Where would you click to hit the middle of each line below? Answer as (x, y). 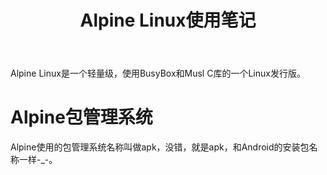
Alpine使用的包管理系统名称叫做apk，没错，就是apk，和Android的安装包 (160, 147)
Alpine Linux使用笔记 (168, 20)
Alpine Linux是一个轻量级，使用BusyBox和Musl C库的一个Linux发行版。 (158, 73)
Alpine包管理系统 (81, 117)
